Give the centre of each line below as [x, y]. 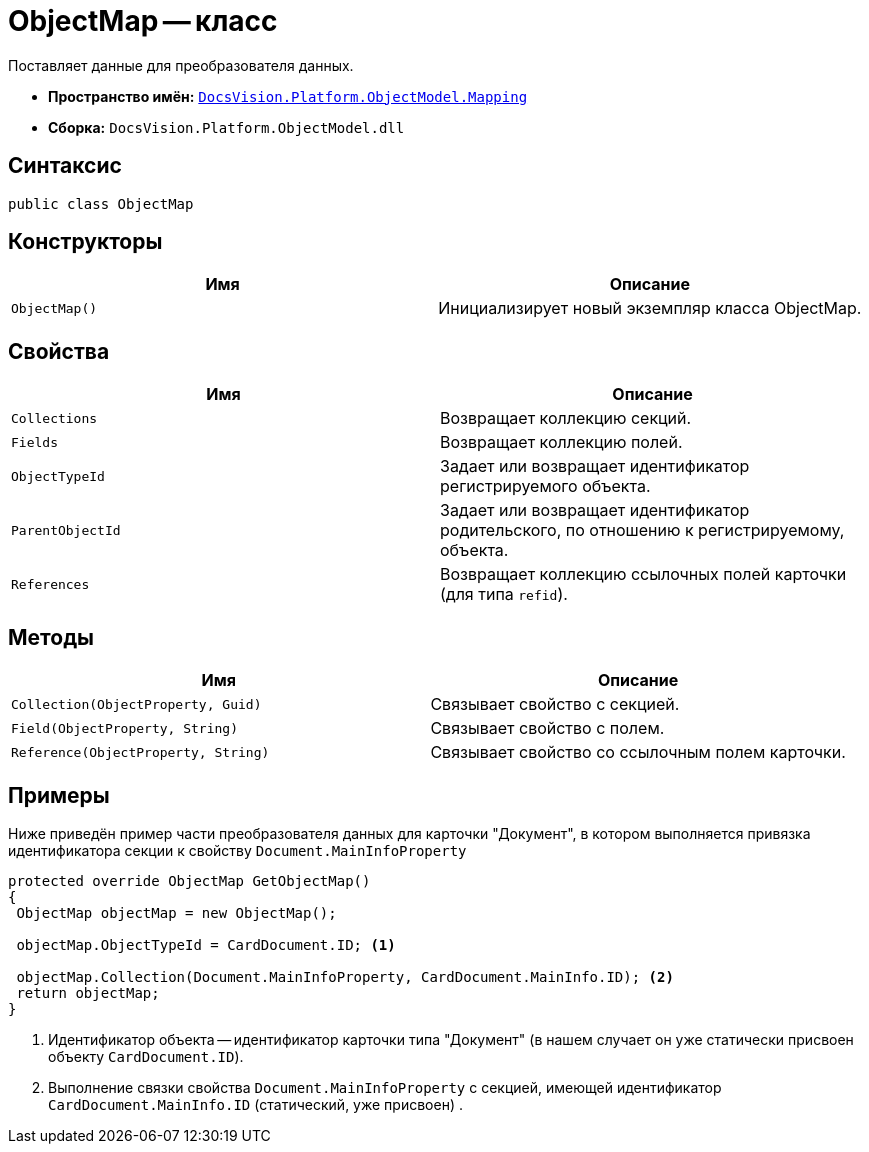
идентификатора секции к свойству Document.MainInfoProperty [237, 850]
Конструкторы [85, 242]
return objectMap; [88, 992]
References [50, 584]
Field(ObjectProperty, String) [124, 728]
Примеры [59, 795]
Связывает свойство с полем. [547, 728]
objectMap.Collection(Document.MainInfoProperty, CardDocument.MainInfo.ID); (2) [345, 976]
